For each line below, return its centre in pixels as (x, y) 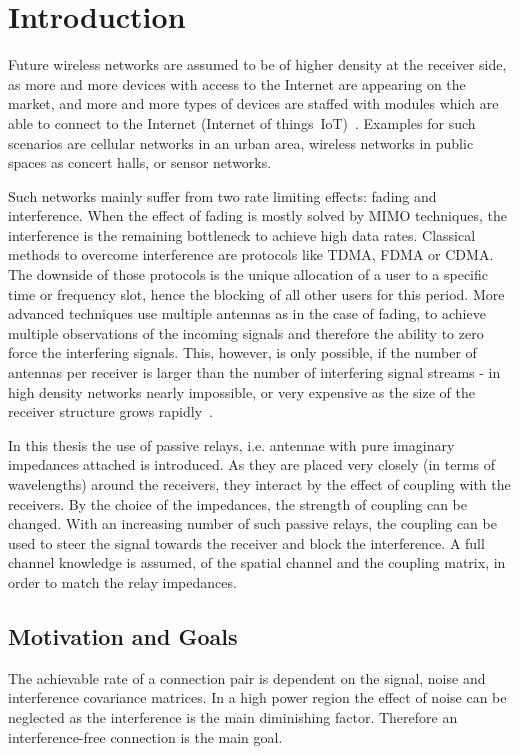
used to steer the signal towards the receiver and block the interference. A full (246, 542)
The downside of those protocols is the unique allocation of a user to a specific (248, 274)
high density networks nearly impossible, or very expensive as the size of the (241, 391)
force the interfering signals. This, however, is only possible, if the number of (242, 352)
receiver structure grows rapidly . (110, 411)
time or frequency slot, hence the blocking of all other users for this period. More (256, 293)
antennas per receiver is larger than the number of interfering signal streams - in (254, 372)
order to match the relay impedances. (122, 581)
